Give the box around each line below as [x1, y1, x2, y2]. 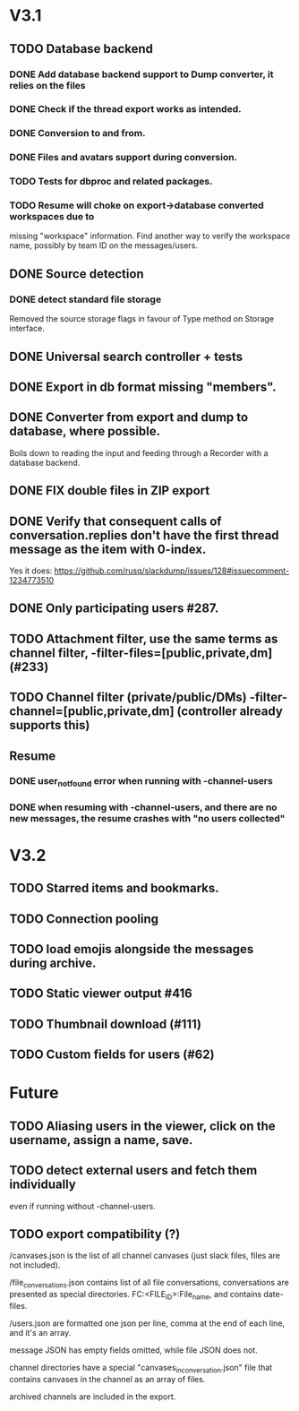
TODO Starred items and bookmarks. [9, 881, 219, 896]
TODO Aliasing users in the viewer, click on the [9, 1118, 276, 1133]
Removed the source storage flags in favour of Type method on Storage [9, 314, 275, 324]
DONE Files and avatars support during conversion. [9, 151, 238, 164]
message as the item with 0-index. [9, 541, 207, 556]
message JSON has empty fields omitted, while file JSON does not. [9, 1345, 258, 1355]
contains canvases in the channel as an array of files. [9, 1373, 206, 1384]
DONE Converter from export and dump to [9, 409, 249, 426]
